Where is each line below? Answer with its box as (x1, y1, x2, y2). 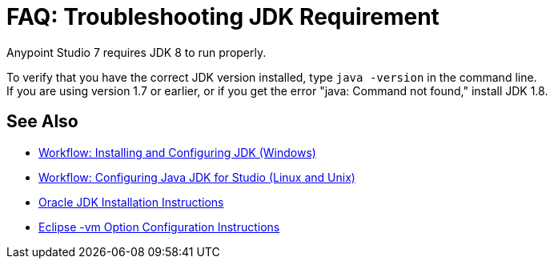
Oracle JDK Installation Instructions (38, 195, 224, 209)
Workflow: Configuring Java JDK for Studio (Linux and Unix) (38, 170, 355, 184)
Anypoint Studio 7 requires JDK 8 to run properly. (6, 45, 267, 59)
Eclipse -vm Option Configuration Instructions (38, 219, 280, 234)
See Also (6, 111, 78, 132)
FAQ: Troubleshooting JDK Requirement (6, 3, 440, 30)
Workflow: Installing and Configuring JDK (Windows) (38, 145, 316, 159)
